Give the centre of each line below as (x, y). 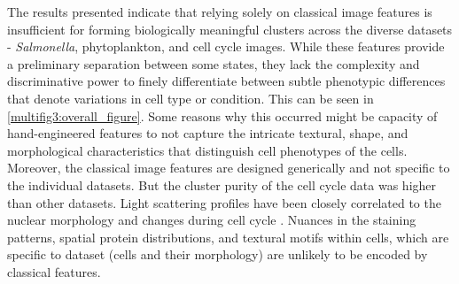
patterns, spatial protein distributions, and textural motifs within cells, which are (228, 237)
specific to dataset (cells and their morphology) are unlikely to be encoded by (218, 254)
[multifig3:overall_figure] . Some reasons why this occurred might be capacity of (222, 115)
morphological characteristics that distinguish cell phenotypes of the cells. (207, 150)
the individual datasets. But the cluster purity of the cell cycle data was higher (222, 184)
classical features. (54, 271)
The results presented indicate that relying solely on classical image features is (220, 12)
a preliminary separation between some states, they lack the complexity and (214, 63)
